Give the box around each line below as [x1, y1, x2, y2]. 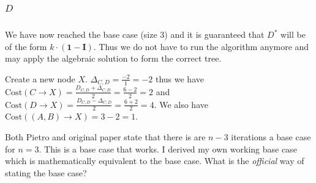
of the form [5, 40, 47, 52]
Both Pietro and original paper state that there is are [5, 130, 206, 143]
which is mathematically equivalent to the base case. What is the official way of [5, 154, 304, 167]
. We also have [154, 98, 208, 110]
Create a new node [5, 72, 75, 85]
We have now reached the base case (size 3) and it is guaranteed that [5, 28, 265, 40]
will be [280, 28, 306, 40]
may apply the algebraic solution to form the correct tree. [5, 52, 222, 65]
